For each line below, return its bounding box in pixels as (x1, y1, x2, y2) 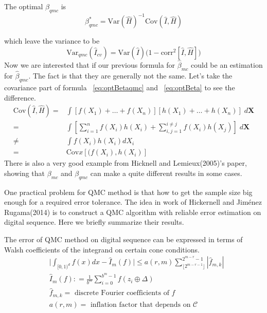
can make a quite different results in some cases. (90, 167, 242, 178)
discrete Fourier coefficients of (74, 289, 169, 297)
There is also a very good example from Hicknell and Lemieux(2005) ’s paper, (4, 158, 247, 168)
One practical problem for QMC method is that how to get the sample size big (4, 186, 253, 197)
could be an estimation (191, 60, 263, 70)
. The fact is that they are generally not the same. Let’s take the (28, 70, 233, 81)
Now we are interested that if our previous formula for (4, 60, 175, 70)
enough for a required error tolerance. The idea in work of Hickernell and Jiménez (4, 197, 262, 207)
